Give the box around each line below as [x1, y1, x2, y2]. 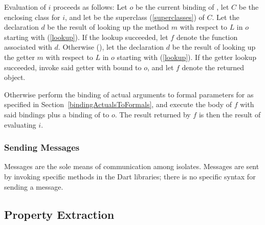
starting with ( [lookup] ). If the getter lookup [117, 51, 256, 62]
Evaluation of [4, 2, 46, 12]
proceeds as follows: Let [53, 2, 127, 12]
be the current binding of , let [135, 2, 229, 12]
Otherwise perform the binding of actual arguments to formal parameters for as [4, 89, 254, 99]
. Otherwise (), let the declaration [58, 42, 164, 52]
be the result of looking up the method [47, 22, 169, 32]
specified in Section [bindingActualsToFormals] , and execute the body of [4, 99, 232, 110]
